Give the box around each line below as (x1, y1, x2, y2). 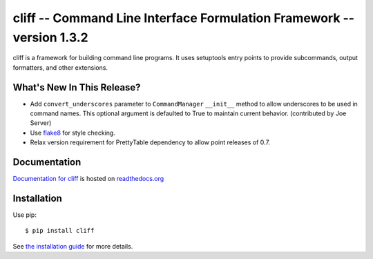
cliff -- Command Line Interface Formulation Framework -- (12, 10, 355, 26)
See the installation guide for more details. (12, 242, 133, 250)
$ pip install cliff (25, 227, 95, 235)
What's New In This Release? (12, 81, 141, 93)
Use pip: (12, 211, 37, 219)
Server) (30, 119, 52, 127)
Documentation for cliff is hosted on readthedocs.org (12, 175, 164, 183)
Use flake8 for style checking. (30, 128, 115, 137)
